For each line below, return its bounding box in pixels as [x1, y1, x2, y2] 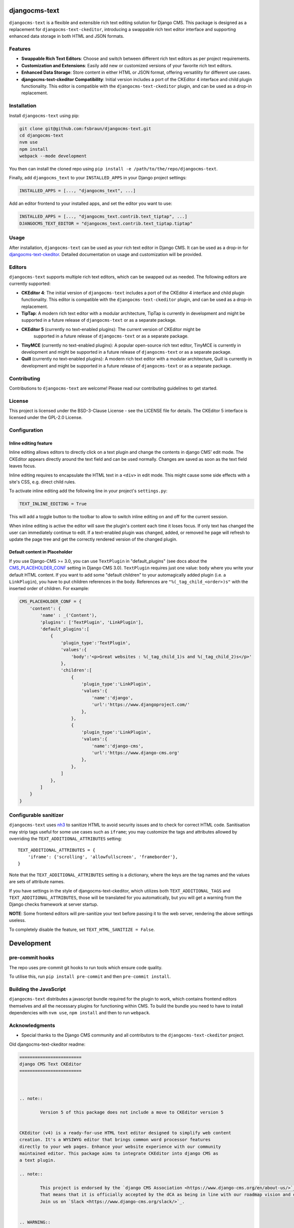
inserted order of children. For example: [9, 586, 89, 591]
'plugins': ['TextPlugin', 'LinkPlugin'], [40, 619, 144, 625]
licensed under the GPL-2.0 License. [9, 415, 83, 420]
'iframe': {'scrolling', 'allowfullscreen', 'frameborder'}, [27, 854, 178, 860]
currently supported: [9, 280, 51, 287]
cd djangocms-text [19, 133, 64, 138]
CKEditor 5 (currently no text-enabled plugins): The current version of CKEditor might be [21, 326, 201, 332]
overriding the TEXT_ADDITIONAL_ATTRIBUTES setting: [9, 836, 122, 842]
